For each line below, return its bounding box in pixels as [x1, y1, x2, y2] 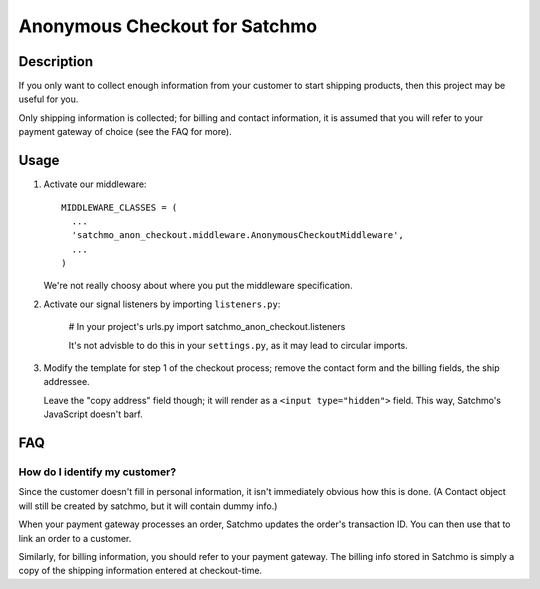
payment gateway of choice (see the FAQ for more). [18, 126, 232, 138]
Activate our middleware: [43, 178, 147, 190]
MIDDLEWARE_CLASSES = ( [61, 201, 178, 213]
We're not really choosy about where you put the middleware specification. [43, 280, 354, 292]
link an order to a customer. [18, 532, 132, 544]
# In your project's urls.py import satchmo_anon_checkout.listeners [68, 321, 346, 333]
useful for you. [18, 93, 79, 105]
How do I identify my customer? [18, 465, 177, 479]
